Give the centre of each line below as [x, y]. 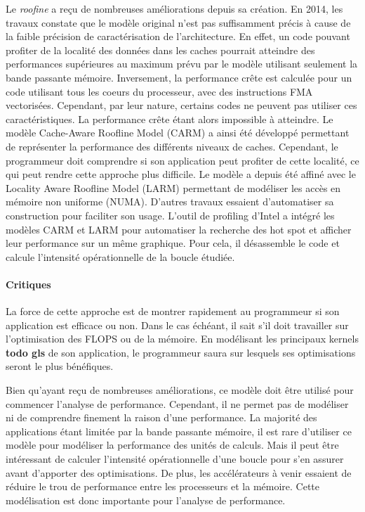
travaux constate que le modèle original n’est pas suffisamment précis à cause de [178, 22]
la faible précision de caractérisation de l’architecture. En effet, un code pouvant [178, 36]
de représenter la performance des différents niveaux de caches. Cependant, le [172, 146]
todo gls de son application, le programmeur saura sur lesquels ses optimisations [181, 352]
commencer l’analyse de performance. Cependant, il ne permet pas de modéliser [177, 403]
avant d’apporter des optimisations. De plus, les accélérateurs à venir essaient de [179, 472]
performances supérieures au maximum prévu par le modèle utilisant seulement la [182, 64]
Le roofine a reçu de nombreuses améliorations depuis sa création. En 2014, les [174, 8]
